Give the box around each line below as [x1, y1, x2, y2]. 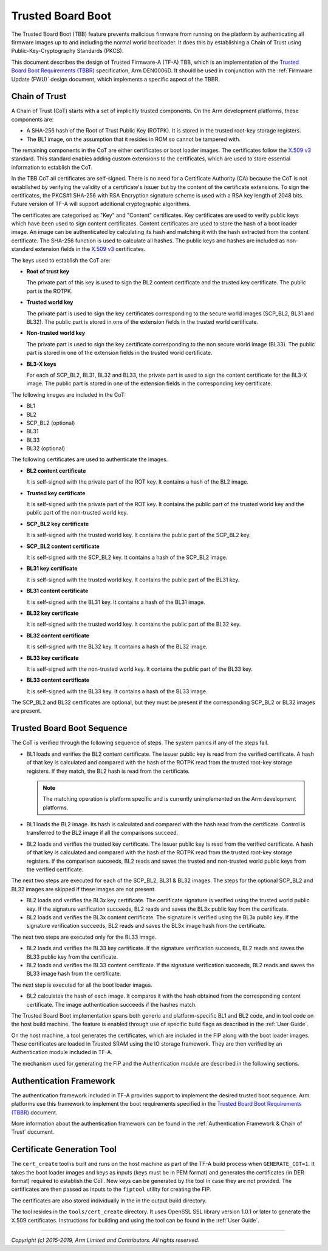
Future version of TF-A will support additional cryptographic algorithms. [11, 201, 191, 208]
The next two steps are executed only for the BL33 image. [11, 933, 157, 941]
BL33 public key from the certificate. [26, 953, 118, 960]
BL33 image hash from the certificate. [26, 970, 121, 978]
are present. [11, 707, 42, 715]
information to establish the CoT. [11, 163, 93, 171]
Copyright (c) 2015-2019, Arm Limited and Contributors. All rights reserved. [11, 1236, 200, 1244]
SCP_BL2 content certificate [26, 543, 100, 550]
